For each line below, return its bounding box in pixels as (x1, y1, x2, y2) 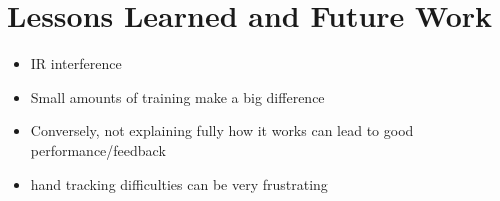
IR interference (30, 53, 122, 74)
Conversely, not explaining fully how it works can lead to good (30, 120, 414, 141)
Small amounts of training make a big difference (30, 86, 325, 107)
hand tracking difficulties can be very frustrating (30, 173, 328, 194)
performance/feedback (30, 139, 166, 160)
